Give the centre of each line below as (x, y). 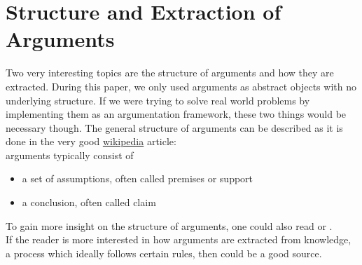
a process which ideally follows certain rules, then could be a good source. (164, 253)
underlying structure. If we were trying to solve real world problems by (158, 100)
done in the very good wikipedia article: (91, 141)
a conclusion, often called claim (89, 202)
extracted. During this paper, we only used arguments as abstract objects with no (181, 86)
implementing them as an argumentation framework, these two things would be (176, 114)
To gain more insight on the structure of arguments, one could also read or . (169, 225)
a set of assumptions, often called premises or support (138, 178)
